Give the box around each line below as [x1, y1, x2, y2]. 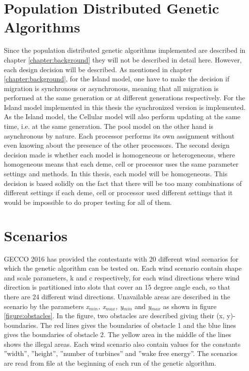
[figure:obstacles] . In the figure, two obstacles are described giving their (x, [4, 310, 225, 321]
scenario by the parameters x [4, 301, 89, 311]
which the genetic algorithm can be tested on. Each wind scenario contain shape [4, 263, 242, 273]
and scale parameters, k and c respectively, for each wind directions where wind [4, 272, 240, 282]
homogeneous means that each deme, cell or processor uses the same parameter [4, 159, 239, 169]
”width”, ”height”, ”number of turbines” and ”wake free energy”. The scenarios [4, 348, 238, 358]
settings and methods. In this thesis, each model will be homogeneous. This [4, 169, 228, 179]
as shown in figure [163, 301, 217, 311]
